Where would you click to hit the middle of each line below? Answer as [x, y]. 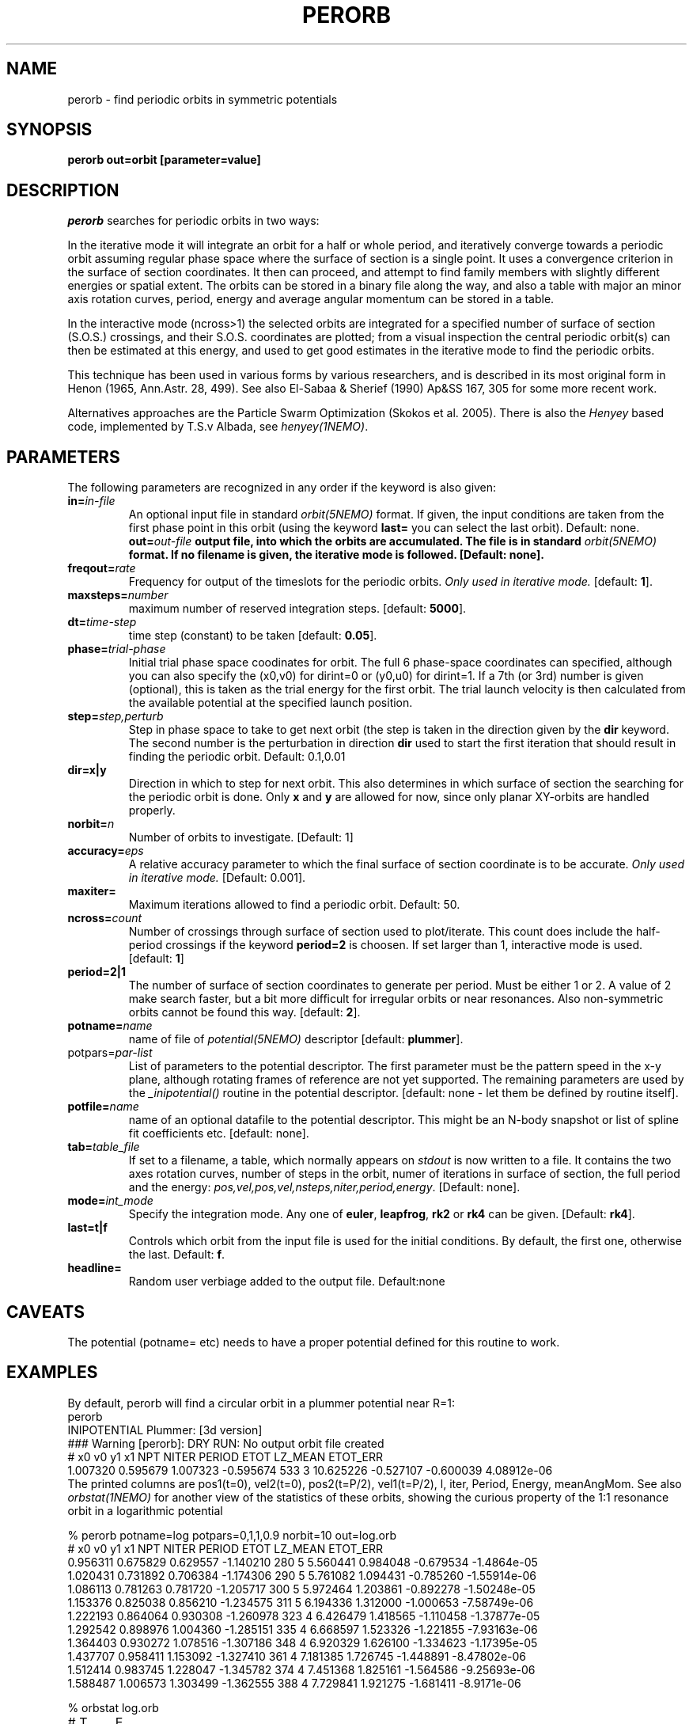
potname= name [110, 1026]
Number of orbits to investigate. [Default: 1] [241, 837]
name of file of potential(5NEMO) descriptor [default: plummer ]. [296, 1039]
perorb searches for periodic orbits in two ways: [193, 221]
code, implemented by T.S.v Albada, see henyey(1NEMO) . [218, 427]
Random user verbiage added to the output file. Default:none [287, 1282]
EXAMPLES [52, 1373]
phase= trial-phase [117, 649]
